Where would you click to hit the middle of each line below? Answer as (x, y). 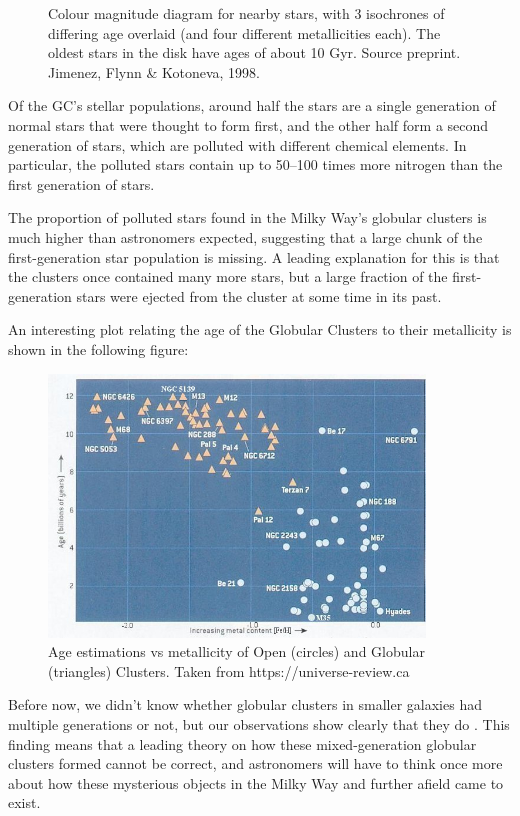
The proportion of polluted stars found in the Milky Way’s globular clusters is (247, 217)
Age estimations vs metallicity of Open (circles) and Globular (236, 651)
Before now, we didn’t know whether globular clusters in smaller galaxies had (245, 704)
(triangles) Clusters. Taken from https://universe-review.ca (229, 670)
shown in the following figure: (98, 348)
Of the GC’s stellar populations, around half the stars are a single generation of (252, 105)
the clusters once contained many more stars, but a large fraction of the (228, 276)
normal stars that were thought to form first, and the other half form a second (248, 124)
